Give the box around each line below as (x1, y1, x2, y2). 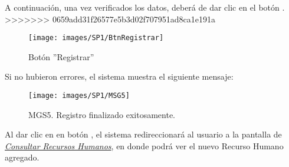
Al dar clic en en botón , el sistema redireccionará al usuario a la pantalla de (5, 128, 282, 140)
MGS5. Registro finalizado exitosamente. (28, 108, 175, 120)
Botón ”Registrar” (28, 50, 94, 63)
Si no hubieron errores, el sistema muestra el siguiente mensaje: (5, 70, 234, 83)
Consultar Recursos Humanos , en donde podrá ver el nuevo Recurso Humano (5, 139, 284, 152)
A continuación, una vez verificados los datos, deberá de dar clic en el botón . (5, 1, 285, 13)
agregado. (5, 151, 40, 163)
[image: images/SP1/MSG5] (28, 91, 130, 100)
